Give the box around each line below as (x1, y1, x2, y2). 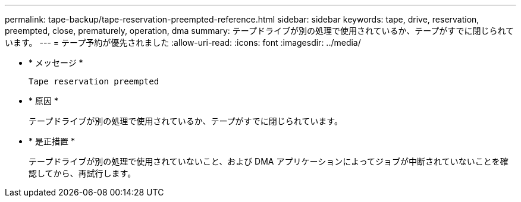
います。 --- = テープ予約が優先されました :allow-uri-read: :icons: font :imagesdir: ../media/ (5, 37, 361, 48)
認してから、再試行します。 (29, 168, 136, 178)
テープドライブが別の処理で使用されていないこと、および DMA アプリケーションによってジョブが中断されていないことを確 (29, 156, 509, 166)
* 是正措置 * (29, 136, 75, 146)
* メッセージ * (29, 58, 83, 68)
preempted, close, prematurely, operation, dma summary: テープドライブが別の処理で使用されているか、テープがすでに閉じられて (5, 26, 514, 36)
